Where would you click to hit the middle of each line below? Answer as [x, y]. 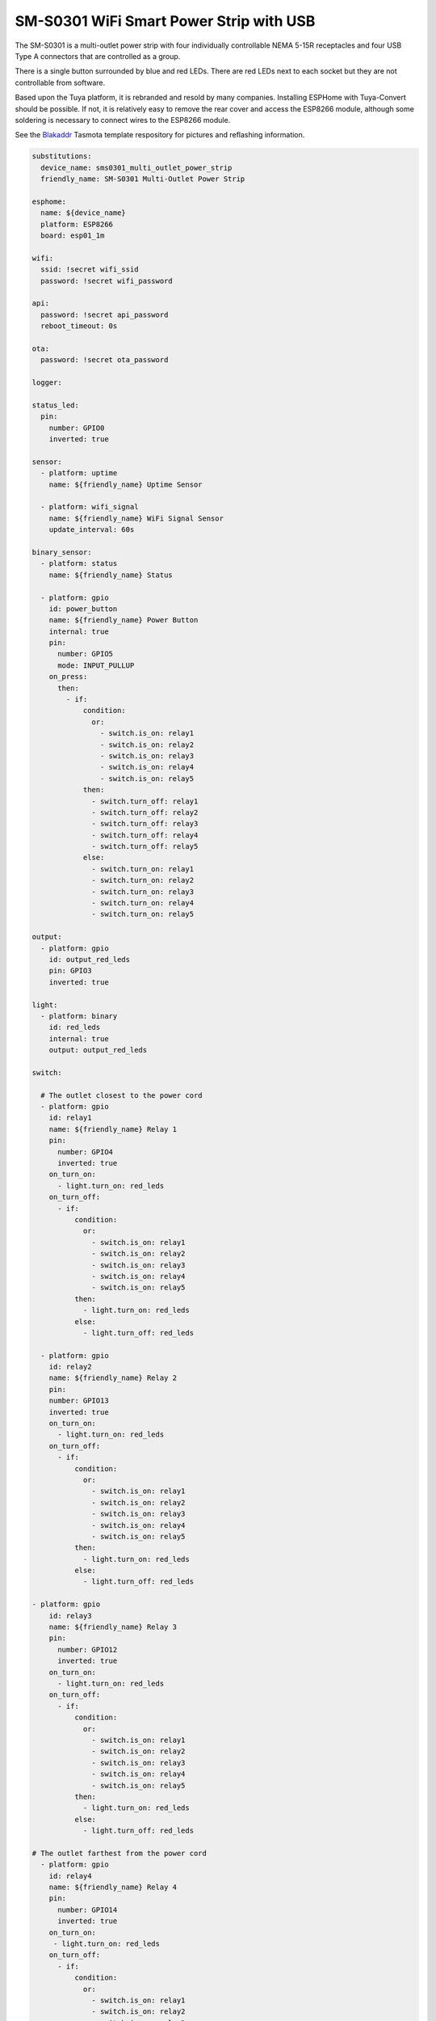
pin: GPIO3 [70, 971]
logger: [47, 383]
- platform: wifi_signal [90, 507]
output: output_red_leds [98, 1050]
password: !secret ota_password [105, 360]
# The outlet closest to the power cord [122, 1095]
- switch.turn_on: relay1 [143, 869]
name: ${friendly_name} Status [111, 575]
